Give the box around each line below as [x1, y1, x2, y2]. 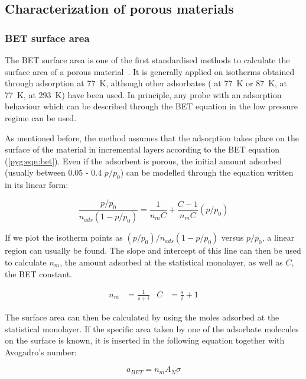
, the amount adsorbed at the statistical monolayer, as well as [60, 256, 283, 268]
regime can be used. [5, 111, 77, 124]
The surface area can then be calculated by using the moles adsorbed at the [5, 311, 279, 323]
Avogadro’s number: [5, 345, 77, 358]
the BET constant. [5, 267, 73, 280]
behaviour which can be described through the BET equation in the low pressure [5, 100, 298, 112]
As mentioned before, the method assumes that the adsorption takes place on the [5, 131, 299, 144]
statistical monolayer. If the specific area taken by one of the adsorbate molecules [5, 322, 299, 335]
